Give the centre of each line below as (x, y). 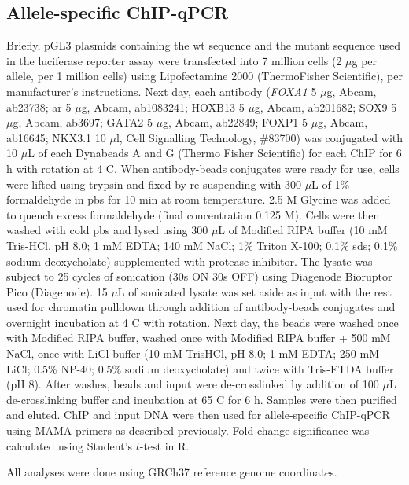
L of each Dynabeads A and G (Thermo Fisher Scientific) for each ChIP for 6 (215, 153)
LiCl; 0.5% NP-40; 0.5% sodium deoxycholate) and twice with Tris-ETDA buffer (200, 368)
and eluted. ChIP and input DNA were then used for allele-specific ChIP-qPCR (198, 415)
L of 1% (331, 184)
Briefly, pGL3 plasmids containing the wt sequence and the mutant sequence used (204, 45)
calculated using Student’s (70, 445)
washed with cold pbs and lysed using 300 (107, 230)
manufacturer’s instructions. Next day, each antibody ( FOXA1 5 (162, 91)
